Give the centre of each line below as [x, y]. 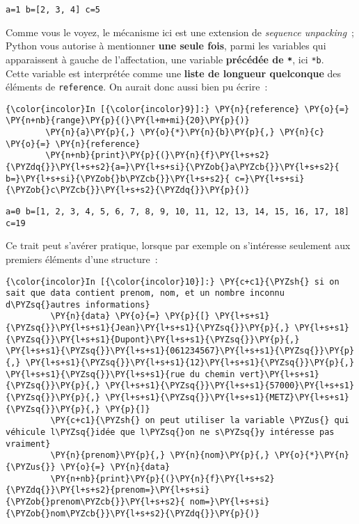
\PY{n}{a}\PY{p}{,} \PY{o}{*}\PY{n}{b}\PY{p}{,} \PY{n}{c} [185, 133]
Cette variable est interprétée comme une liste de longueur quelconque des [174, 73]
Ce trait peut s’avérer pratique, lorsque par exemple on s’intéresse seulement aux [178, 245]
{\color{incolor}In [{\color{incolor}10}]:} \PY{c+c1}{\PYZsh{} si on [173, 281]
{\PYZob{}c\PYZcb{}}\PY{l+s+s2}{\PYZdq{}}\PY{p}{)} [128, 190]
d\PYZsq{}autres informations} [78, 304]
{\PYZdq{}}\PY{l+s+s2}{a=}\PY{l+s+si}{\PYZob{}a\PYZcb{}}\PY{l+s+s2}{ [173, 167]
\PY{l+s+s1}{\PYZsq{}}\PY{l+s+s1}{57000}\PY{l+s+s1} [230, 386]
